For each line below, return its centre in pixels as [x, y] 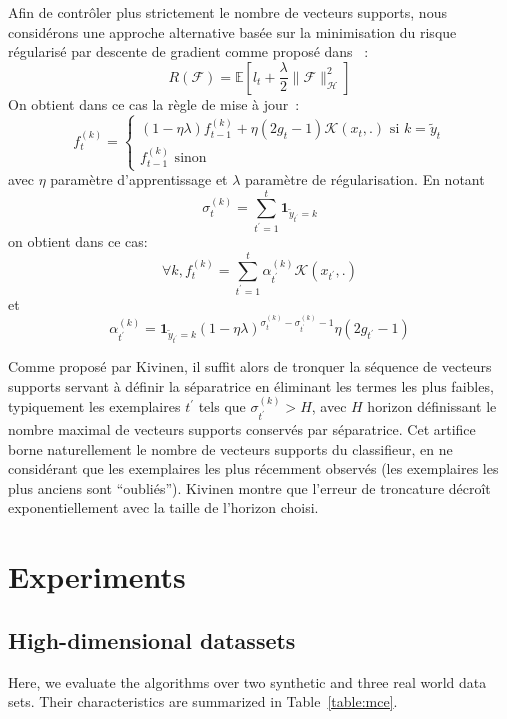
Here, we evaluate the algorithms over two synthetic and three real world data [247, 681]
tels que [222, 406]
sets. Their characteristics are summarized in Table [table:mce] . [203, 701]
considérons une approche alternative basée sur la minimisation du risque [232, 31]
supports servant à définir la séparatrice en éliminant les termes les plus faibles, [251, 385]
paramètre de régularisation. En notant [365, 179]
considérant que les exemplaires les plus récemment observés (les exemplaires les [253, 468]
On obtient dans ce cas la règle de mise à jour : [154, 103]
